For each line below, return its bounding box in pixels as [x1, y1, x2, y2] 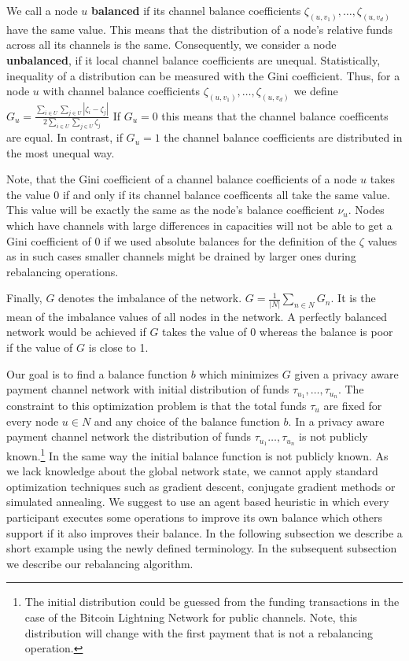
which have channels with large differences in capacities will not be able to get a [6, 217, 392, 234]
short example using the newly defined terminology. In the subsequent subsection [6, 540, 397, 556]
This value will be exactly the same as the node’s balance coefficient [6, 201, 334, 218]
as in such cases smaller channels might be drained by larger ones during [6, 248, 356, 264]
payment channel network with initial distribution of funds [6, 381, 289, 397]
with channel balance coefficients [42, 83, 201, 99]
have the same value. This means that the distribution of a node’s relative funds [6, 20, 392, 37]
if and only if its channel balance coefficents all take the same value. [62, 186, 390, 202]
